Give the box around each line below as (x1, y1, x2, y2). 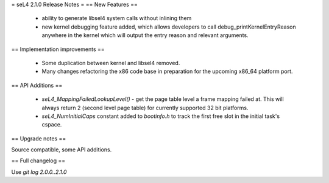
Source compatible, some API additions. (11, 146, 112, 153)
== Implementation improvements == (11, 46, 105, 53)
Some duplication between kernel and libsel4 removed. (41, 59, 180, 66)
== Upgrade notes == (11, 134, 66, 142)
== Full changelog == (11, 157, 66, 164)
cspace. (41, 121, 62, 128)
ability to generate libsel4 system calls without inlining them (41, 15, 192, 22)
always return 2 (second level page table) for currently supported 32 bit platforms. (41, 104, 249, 111)
